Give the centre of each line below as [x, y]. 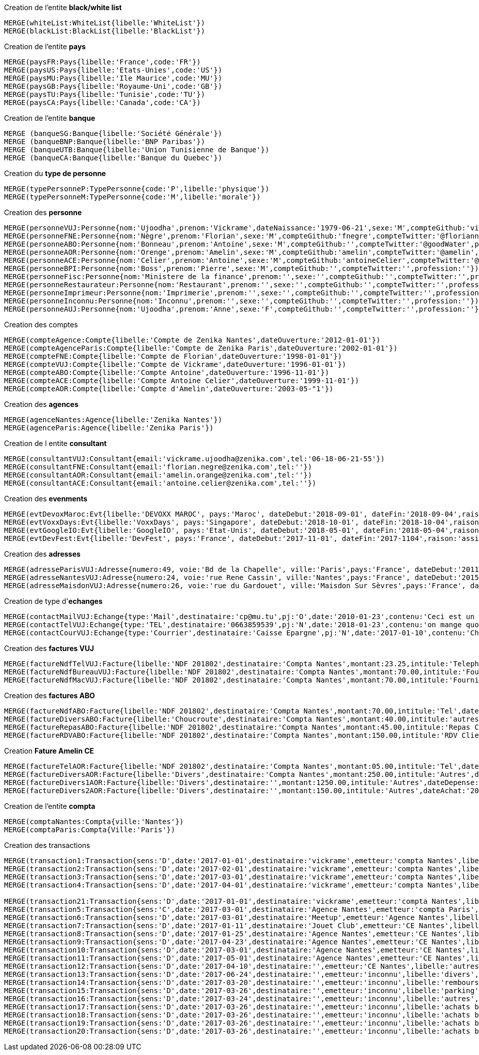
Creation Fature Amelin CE [49, 751]
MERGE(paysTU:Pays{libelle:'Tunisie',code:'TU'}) [105, 94]
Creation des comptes [41, 325]
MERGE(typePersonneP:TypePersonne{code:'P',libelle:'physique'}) [137, 189]
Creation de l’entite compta [50, 806]
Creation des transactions [47, 845]
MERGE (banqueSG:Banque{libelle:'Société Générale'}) [113, 133]
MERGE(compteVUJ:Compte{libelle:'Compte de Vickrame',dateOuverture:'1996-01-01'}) [175, 364]
